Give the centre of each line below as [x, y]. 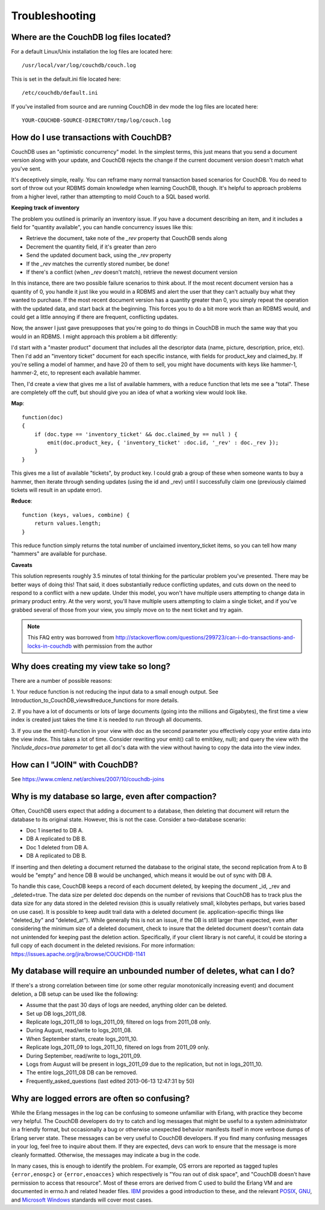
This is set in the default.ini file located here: [66, 79]
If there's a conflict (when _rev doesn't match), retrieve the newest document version [132, 272]
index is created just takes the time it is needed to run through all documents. [107, 720]
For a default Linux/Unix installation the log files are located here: [92, 52]
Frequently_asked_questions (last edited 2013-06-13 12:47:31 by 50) [110, 1081]
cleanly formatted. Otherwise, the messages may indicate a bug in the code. [106, 1155]
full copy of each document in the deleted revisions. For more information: [103, 946]
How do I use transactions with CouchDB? [91, 137]
